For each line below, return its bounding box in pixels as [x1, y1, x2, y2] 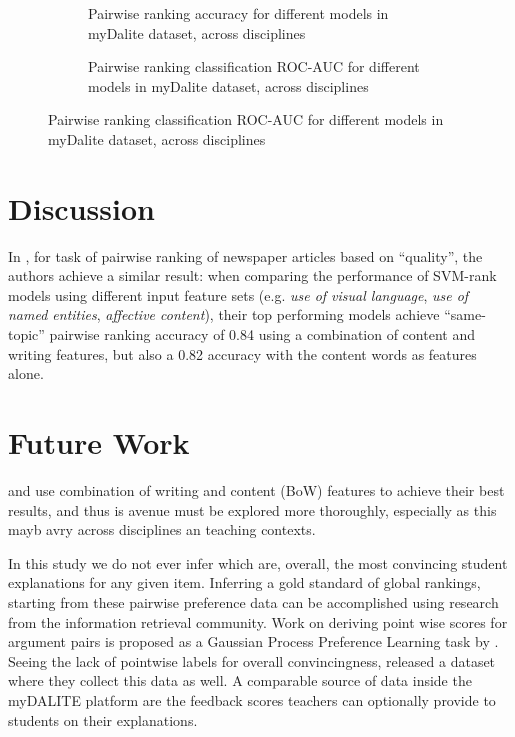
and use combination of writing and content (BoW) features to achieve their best [8, 479, 505, 500]
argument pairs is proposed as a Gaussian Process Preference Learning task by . [8, 631, 499, 652]
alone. [8, 363, 44, 384]
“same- [444, 304, 486, 325]
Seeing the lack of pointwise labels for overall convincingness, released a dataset [8, 650, 496, 671]
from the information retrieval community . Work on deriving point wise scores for [8, 611, 508, 632]
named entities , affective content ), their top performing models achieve [8, 304, 440, 325]
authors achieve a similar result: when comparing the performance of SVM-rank [8, 265, 497, 286]
